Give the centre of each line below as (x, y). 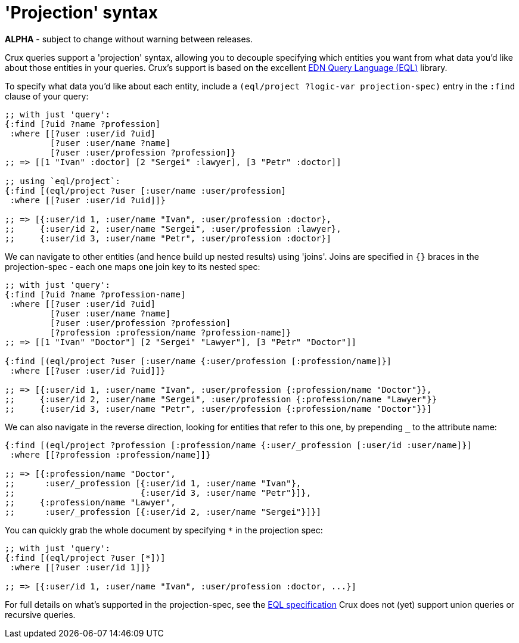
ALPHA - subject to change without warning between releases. (129, 39)
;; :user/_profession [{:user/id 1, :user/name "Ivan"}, (153, 483)
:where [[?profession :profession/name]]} (110, 454)
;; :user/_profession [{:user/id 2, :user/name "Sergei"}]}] (163, 512)
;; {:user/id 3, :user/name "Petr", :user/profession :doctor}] (168, 238)
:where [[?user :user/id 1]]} (80, 567)
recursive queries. (40, 614)
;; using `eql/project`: (63, 181)
